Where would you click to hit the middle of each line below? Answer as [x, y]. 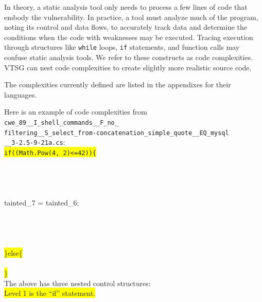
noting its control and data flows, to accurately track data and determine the [126, 27]
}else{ [13, 252]
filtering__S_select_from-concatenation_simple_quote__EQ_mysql [117, 133]
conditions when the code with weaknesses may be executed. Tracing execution [129, 37]
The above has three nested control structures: [77, 283]
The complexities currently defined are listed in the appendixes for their [118, 84]
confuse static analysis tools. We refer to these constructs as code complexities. [129, 57]
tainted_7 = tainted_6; [42, 202]
